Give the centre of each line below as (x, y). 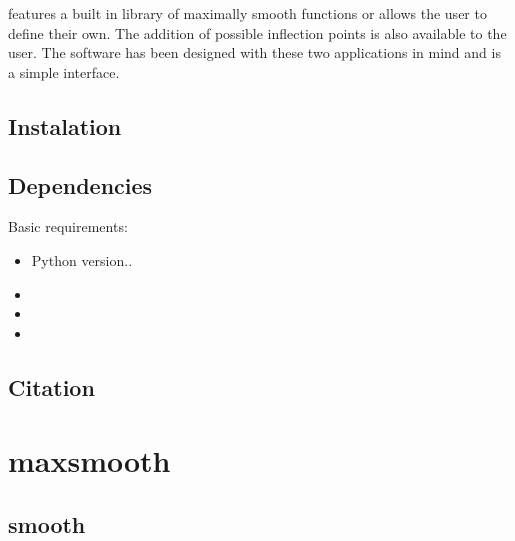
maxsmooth (89, 460)
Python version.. (82, 259)
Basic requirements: (68, 226)
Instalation (65, 125)
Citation (51, 386)
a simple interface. (64, 71)
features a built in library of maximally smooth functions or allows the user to (247, 13)
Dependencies (80, 184)
